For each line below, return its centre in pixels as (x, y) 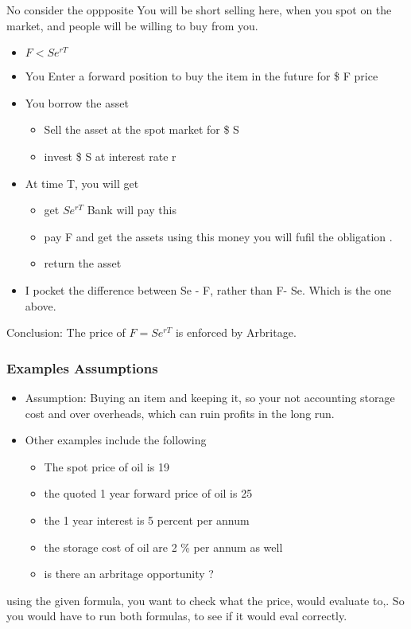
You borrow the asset (77, 102)
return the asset (83, 263)
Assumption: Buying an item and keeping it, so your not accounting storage (210, 397)
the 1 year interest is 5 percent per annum (147, 520)
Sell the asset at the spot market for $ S (142, 129)
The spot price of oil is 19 (107, 466)
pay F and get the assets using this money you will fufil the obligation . (218, 236)
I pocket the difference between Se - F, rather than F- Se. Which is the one (208, 289)
